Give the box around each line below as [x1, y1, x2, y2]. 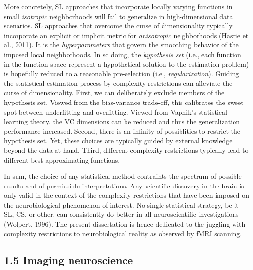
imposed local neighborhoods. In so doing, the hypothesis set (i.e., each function [4, 49, 241, 59]
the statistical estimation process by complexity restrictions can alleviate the [4, 78, 233, 88]
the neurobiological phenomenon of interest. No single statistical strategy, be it [4, 199, 239, 209]
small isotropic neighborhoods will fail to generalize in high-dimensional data [4, 11, 233, 21]
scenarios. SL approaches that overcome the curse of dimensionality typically [4, 21, 233, 31]
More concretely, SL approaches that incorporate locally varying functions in [4, 1, 233, 11]
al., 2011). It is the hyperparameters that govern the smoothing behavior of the [4, 40, 239, 50]
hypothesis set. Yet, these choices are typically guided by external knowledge [4, 135, 233, 145]
